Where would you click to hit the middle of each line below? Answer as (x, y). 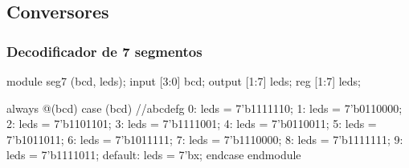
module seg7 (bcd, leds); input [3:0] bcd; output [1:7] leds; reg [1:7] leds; (184, 81)
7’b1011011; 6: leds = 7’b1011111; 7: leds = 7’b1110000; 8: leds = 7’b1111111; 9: (205, 139)
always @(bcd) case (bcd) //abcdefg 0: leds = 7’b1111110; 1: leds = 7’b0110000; (204, 108)
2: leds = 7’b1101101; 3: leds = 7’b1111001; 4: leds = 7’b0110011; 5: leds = (192, 124)
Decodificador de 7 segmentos (104, 51)
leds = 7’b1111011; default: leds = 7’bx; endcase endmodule (154, 155)
